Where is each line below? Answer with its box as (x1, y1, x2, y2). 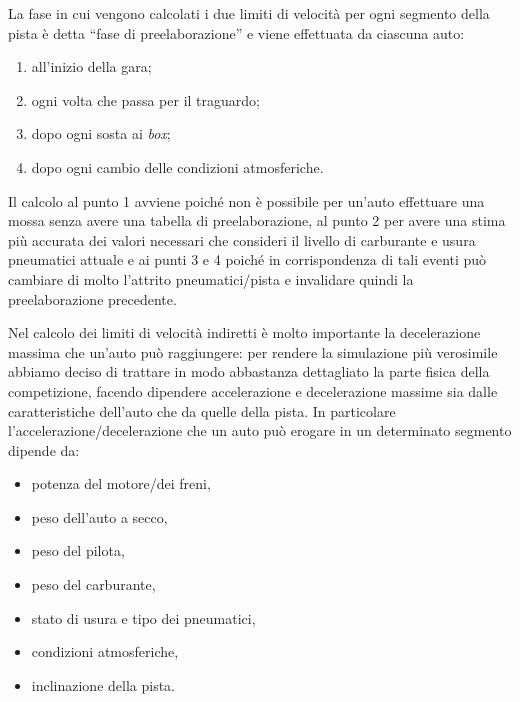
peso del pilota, (31, 540, 125, 561)
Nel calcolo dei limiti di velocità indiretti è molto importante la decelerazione (8, 322, 481, 343)
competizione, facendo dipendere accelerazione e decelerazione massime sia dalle (8, 380, 498, 401)
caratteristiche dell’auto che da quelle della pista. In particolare (8, 400, 396, 421)
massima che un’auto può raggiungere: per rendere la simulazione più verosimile (8, 341, 498, 362)
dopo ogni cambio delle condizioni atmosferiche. (31, 156, 324, 177)
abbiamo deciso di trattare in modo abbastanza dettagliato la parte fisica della (8, 361, 490, 382)
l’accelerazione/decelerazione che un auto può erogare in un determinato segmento (8, 420, 512, 441)
